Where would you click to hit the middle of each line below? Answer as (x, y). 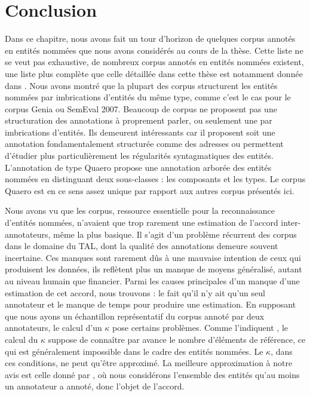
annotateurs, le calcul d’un (53, 328)
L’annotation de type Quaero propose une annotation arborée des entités (138, 167)
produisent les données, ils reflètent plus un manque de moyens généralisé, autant (154, 269)
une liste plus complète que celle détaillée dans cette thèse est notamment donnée (154, 73)
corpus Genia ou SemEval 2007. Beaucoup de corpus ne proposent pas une (141, 108)
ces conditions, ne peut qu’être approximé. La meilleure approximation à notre (149, 363)
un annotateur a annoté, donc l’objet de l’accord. (95, 386)
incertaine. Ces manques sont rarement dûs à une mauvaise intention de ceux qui (153, 257)
